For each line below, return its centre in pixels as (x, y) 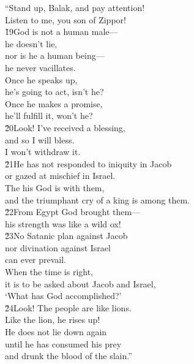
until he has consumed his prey (63, 343)
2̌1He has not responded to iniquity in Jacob (88, 163)
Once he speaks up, (41, 79)
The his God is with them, (55, 187)
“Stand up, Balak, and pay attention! (75, 7)
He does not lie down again (56, 332)
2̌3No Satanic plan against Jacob (66, 236)
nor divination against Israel (58, 247)
